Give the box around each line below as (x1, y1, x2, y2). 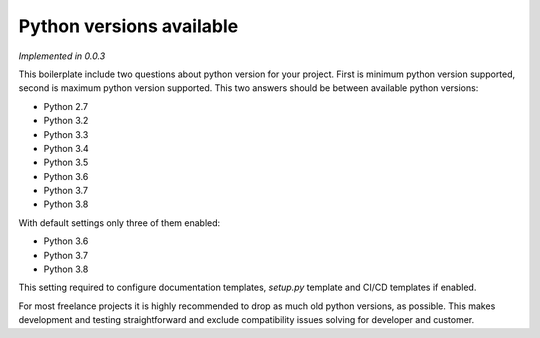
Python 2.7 (43, 100, 89, 112)
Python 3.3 (43, 128, 89, 140)
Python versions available (18, 15, 239, 37)
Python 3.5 (43, 156, 89, 169)
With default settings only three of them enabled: (18, 216, 221, 229)
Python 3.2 (43, 115, 89, 127)
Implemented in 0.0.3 (18, 50, 106, 62)
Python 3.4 (43, 142, 89, 154)
